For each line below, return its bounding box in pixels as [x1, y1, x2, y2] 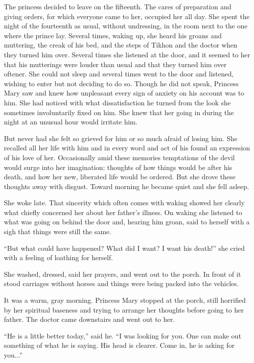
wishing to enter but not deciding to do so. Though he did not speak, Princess [4, 78, 239, 88]
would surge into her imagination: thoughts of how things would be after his [4, 162, 232, 172]
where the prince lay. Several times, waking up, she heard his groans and [4, 30, 222, 40]
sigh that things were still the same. [4, 226, 112, 237]
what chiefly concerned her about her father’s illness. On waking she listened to [4, 207, 242, 217]
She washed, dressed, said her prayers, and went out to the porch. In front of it [4, 268, 241, 279]
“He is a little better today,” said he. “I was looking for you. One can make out [4, 330, 241, 340]
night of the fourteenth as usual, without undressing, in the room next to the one [4, 21, 248, 31]
